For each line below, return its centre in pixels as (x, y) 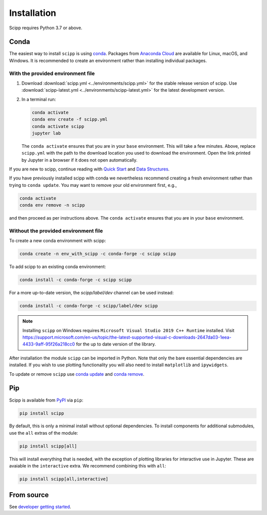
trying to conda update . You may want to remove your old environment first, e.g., (93, 185)
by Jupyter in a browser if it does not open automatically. (80, 160)
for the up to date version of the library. (116, 344)
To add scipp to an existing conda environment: (58, 267)
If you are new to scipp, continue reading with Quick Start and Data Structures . (89, 169)
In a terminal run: (39, 99)
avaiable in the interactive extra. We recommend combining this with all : (88, 466)
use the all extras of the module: (44, 433)
